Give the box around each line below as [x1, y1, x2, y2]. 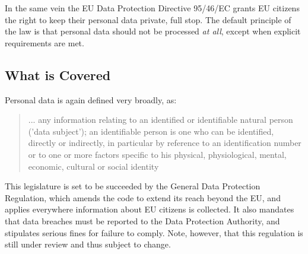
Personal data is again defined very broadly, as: [5, 93, 177, 106]
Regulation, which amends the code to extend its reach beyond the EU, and [5, 191, 281, 204]
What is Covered [5, 65, 111, 84]
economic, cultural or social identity [28, 160, 159, 172]
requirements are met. [5, 36, 84, 49]
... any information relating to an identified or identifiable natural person [28, 113, 293, 126]
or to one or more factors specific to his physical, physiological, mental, [28, 148, 287, 160]
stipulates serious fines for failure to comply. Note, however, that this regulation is [5, 226, 303, 239]
